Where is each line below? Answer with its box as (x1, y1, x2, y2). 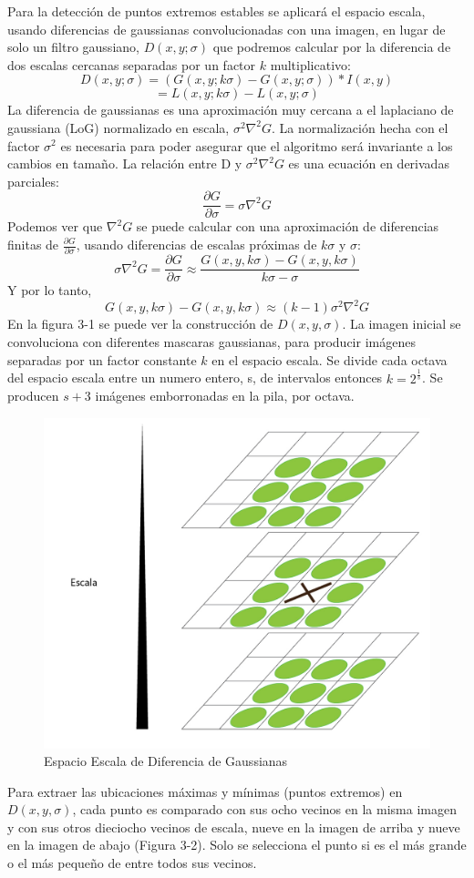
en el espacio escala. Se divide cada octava (211, 350, 448, 369)
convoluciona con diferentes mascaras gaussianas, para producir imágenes (7, 332, 416, 352)
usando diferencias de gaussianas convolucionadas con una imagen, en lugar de (7, 19, 446, 38)
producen (7, 386, 59, 405)
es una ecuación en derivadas (288, 154, 449, 173)
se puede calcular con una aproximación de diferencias (136, 217, 439, 236)
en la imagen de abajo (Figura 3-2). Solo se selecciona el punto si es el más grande (7, 835, 467, 854)
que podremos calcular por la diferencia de (212, 37, 451, 56)
